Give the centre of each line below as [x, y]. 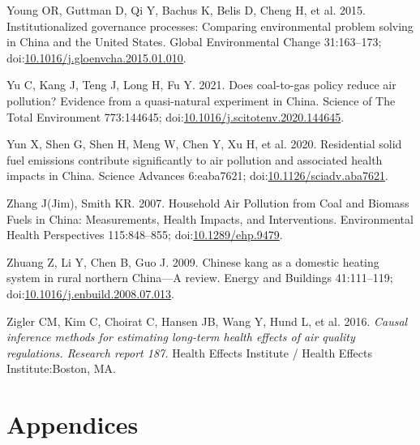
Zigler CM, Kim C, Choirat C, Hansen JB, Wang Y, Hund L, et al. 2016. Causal [207, 321]
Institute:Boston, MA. [61, 368]
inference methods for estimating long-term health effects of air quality [181, 337]
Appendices [73, 424]
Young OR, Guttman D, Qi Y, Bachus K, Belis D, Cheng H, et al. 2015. [186, 10]
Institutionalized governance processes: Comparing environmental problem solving [210, 26]
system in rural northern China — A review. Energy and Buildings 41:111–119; [200, 278]
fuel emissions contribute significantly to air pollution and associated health [195, 159]
